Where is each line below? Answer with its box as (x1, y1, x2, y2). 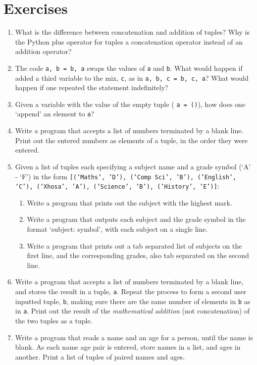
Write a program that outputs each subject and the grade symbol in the (27, 214, 246, 224)
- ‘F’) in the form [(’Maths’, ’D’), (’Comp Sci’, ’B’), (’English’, (15, 171, 237, 181)
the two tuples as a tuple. (15, 315, 93, 325)
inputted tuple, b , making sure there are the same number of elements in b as (15, 296, 251, 306)
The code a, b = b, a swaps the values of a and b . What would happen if (15, 62, 243, 73)
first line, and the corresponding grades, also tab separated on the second (27, 250, 249, 261)
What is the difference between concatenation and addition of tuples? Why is (15, 27, 250, 37)
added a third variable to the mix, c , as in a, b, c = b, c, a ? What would (15, 72, 249, 83)
